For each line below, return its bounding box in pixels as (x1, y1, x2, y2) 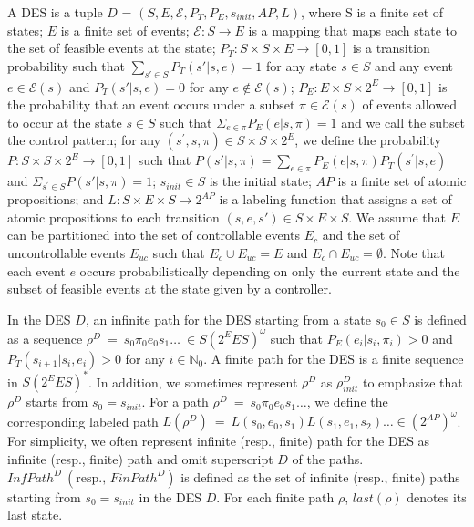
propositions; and (7, 190, 104, 209)
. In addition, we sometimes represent (88, 372, 298, 391)
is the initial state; (209, 171, 312, 191)
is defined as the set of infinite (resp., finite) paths (180, 467, 460, 486)
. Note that (382, 243, 445, 262)
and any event (375, 56, 454, 75)
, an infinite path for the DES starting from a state (85, 309, 371, 328)
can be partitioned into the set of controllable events (7, 225, 301, 244)
